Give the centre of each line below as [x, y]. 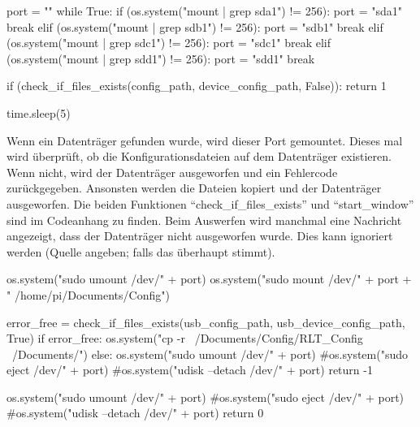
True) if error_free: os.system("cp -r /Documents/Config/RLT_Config [185, 338]
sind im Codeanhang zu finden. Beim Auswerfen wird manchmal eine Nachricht [204, 220]
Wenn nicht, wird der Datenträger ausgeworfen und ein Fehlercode [172, 172]
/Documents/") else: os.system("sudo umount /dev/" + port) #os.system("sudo [210, 354]
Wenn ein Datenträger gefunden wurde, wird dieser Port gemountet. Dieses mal [205, 140]
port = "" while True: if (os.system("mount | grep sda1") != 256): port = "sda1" [204, 11]
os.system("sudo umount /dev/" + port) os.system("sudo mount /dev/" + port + [209, 279]
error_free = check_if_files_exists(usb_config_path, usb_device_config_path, [206, 322]
